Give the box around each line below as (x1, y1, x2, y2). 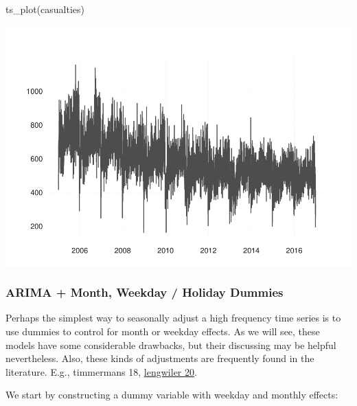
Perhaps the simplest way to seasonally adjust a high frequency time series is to (5, 311, 341, 325)
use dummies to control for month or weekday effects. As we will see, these (5, 324, 320, 338)
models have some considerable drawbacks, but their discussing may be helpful (5, 337, 336, 352)
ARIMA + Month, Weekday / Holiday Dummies (5, 284, 284, 301)
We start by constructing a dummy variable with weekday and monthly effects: (5, 387, 338, 402)
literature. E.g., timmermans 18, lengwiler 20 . (5, 364, 197, 379)
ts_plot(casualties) (5, 2, 84, 16)
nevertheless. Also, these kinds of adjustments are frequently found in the (5, 351, 314, 365)
